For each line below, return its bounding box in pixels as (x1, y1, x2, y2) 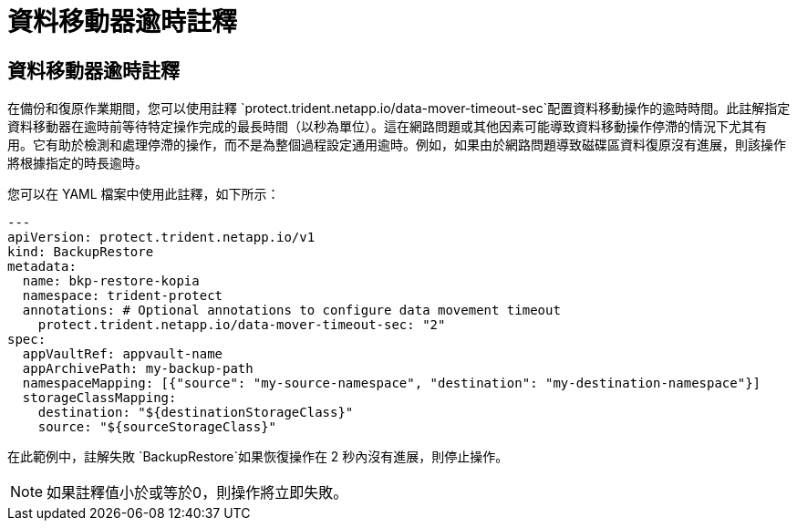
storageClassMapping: (22, 390, 177, 406)
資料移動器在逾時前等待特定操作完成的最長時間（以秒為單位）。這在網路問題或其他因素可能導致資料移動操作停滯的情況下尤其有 (7, 119, 767, 135)
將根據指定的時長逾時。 (7, 155, 148, 171)
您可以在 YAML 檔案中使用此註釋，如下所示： (7, 186, 280, 202)
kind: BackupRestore (7, 244, 154, 260)
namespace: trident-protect (22, 288, 223, 304)
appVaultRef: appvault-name (22, 347, 223, 362)
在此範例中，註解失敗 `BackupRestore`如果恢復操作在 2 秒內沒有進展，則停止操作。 (7, 449, 509, 465)
